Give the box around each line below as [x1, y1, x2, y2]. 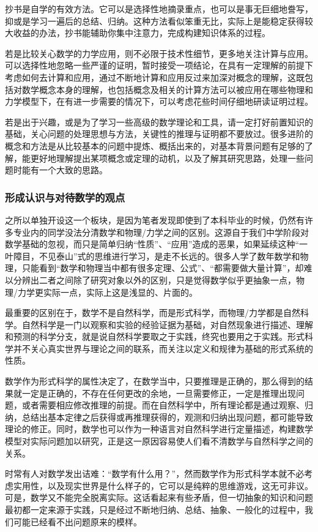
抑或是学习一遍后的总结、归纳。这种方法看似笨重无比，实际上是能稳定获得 [5, 14, 305, 27]
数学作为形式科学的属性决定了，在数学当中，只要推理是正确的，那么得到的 [5, 375, 305, 388]
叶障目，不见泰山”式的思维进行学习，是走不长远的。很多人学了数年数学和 [5, 249, 300, 262]
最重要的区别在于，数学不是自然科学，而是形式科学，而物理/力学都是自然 [5, 306, 300, 319]
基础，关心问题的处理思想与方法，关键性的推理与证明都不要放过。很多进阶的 [5, 127, 313, 140]
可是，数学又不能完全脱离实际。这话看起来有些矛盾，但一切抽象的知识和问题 [5, 491, 313, 504]
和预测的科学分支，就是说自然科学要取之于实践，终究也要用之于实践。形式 [5, 330, 305, 343]
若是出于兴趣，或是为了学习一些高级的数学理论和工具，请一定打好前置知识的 [5, 115, 313, 128]
